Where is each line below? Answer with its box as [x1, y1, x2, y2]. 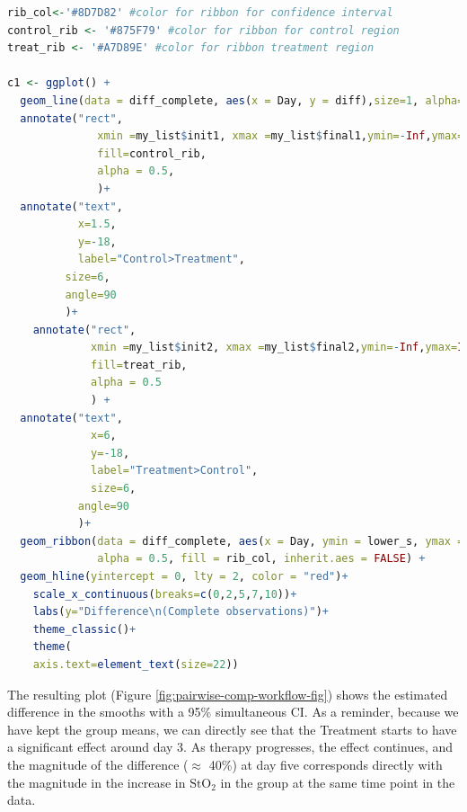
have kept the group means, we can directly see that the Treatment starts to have [7, 719, 457, 738]
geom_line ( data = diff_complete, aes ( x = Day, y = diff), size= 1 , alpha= [20, 94, 464, 107]
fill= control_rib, [97, 147, 207, 160]
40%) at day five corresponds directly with [208, 754, 443, 773]
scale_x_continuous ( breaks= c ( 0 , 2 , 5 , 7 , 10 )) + [32, 587, 297, 601]
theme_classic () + [32, 622, 137, 636]
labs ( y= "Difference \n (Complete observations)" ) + [32, 605, 330, 619]
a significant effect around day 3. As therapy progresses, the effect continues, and [7, 737, 454, 756]
